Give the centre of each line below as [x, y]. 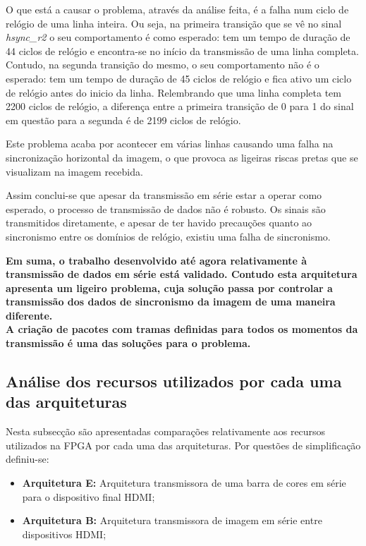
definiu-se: [28, 459]
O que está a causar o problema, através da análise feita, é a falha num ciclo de [177, 9]
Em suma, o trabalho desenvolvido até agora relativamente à [157, 260]
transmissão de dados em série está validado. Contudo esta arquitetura [182, 274]
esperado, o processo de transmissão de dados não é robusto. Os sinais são [166, 208]
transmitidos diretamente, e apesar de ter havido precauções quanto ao [159, 223]
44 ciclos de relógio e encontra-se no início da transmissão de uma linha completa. [182, 50]
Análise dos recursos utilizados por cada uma [174, 381]
